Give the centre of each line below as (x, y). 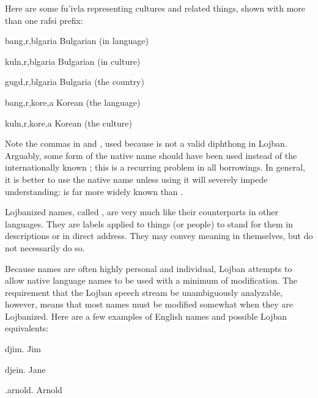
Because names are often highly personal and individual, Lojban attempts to (149, 268)
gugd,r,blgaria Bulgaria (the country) (75, 82)
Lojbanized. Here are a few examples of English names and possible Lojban (146, 316)
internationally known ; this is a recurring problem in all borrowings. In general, (155, 167)
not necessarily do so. (45, 247)
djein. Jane (25, 369)
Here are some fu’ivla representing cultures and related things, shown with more (155, 8)
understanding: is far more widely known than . (94, 191)
